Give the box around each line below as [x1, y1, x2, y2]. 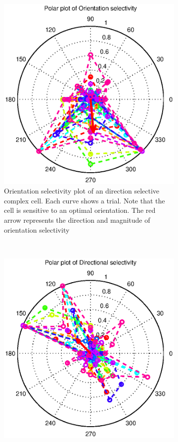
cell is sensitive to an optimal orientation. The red [4, 205, 156, 215]
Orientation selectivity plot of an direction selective [4, 186, 160, 196]
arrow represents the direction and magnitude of [4, 215, 150, 225]
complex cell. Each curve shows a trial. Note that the [4, 195, 165, 205]
